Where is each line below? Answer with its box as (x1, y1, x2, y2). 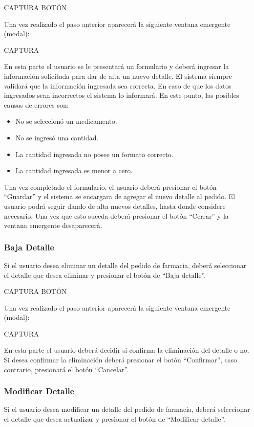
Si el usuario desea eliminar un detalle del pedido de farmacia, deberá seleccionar (4, 260, 247, 270)
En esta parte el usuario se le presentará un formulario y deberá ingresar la (4, 61, 229, 71)
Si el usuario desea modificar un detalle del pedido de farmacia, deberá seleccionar (4, 404, 250, 414)
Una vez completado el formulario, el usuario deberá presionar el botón (4, 181, 217, 192)
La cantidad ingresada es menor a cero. (15, 165, 133, 176)
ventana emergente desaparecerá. (4, 220, 102, 230)
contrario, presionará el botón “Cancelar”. (4, 364, 129, 374)
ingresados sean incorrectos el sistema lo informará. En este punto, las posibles (4, 90, 239, 100)
